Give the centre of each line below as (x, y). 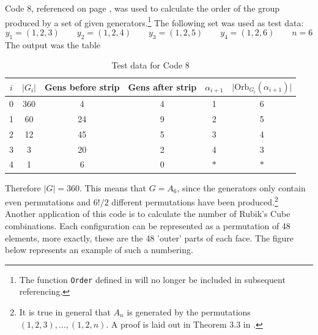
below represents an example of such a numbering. (99, 250)
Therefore (23, 187)
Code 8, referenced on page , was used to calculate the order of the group (142, 8)
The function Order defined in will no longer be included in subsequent (152, 279)
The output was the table (53, 44)
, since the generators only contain (241, 187)
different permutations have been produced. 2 (195, 201)
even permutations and (48, 201)
